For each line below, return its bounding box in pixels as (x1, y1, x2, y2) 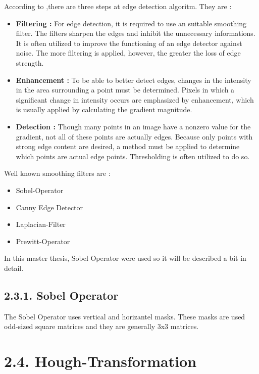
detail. (4, 262, 24, 273)
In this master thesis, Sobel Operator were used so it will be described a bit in (4, 253, 246, 263)
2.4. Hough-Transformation (4, 351, 197, 371)
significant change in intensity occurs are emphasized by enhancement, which (16, 94, 254, 105)
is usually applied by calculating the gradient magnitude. (16, 104, 192, 115)
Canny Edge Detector (16, 202, 83, 212)
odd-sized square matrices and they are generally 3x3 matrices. (4, 321, 199, 332)
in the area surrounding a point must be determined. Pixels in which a (16, 84, 235, 95)
